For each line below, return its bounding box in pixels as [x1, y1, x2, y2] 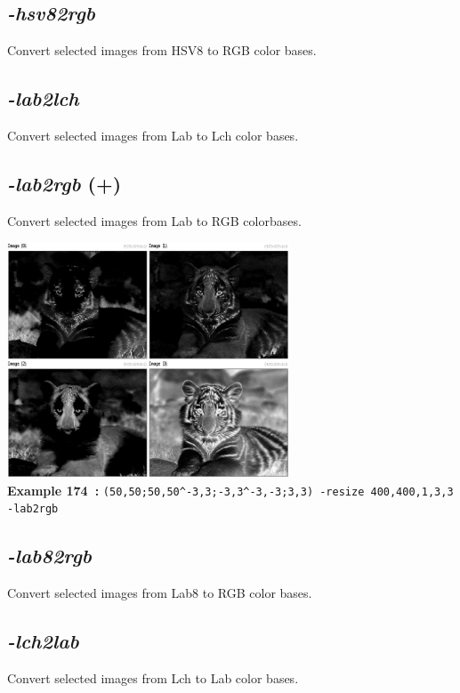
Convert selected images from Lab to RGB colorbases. [7, 211, 302, 230]
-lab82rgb [7, 542, 92, 569]
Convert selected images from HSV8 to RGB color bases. [7, 41, 317, 60]
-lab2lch [7, 85, 79, 112]
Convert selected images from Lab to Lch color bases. [7, 126, 299, 144]
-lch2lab [7, 627, 79, 655]
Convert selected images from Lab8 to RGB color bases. [7, 584, 312, 602]
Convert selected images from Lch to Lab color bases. [7, 668, 299, 687]
